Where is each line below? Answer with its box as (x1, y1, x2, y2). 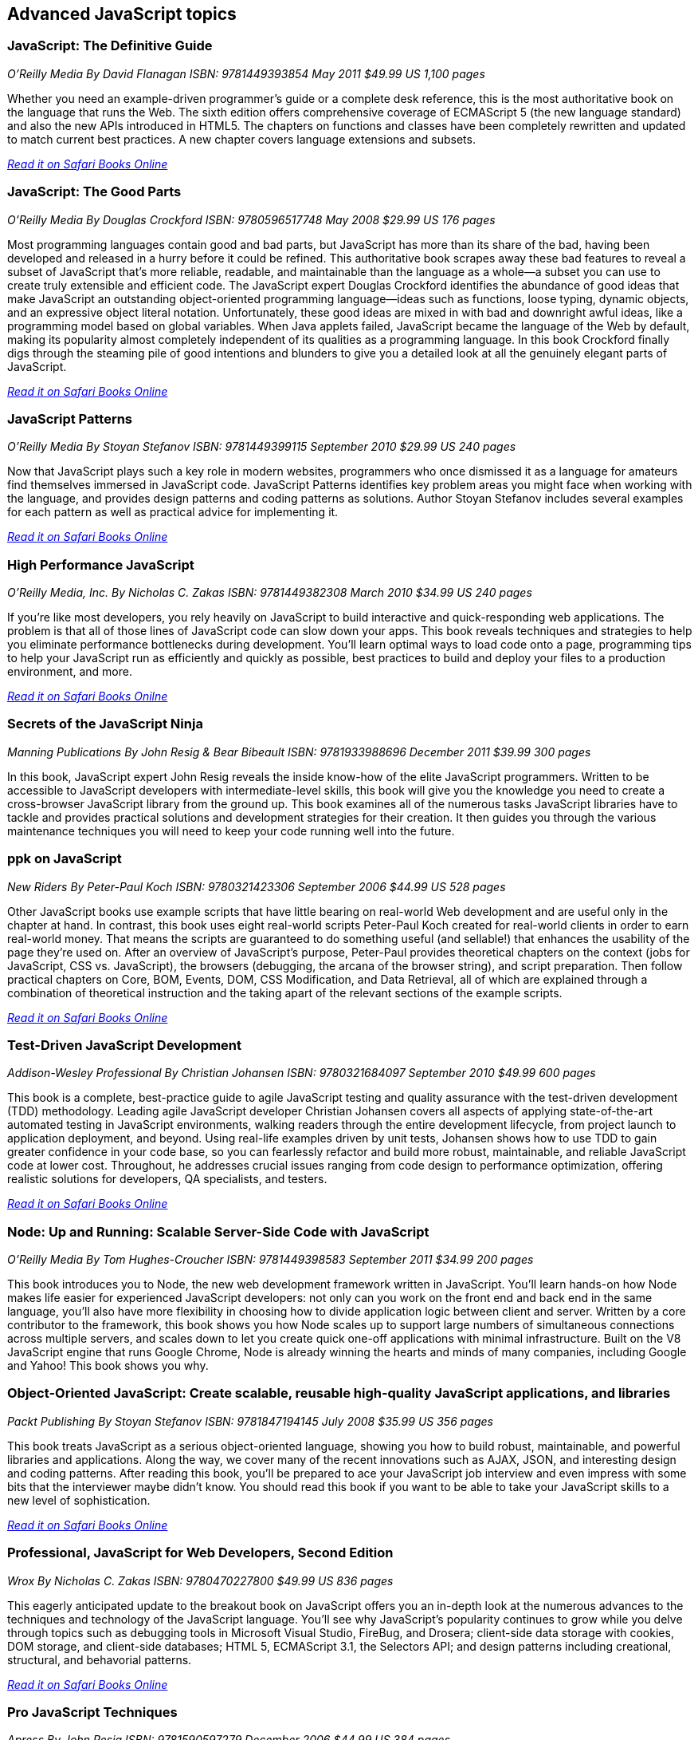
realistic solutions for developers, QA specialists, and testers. (7, 1172, 327, 1186)
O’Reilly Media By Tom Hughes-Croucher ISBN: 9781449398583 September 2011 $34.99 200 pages (7, 1253, 534, 1267)
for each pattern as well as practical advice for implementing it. (7, 505, 339, 519)
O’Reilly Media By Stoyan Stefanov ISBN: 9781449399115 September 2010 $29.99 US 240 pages (7, 440, 516, 454)
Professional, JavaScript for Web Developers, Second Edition (7, 1545, 394, 1561)
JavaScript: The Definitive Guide (7, 37, 213, 54)
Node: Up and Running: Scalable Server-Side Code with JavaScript (7, 1223, 429, 1240)
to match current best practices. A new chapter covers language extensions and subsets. (7, 132, 476, 146)
